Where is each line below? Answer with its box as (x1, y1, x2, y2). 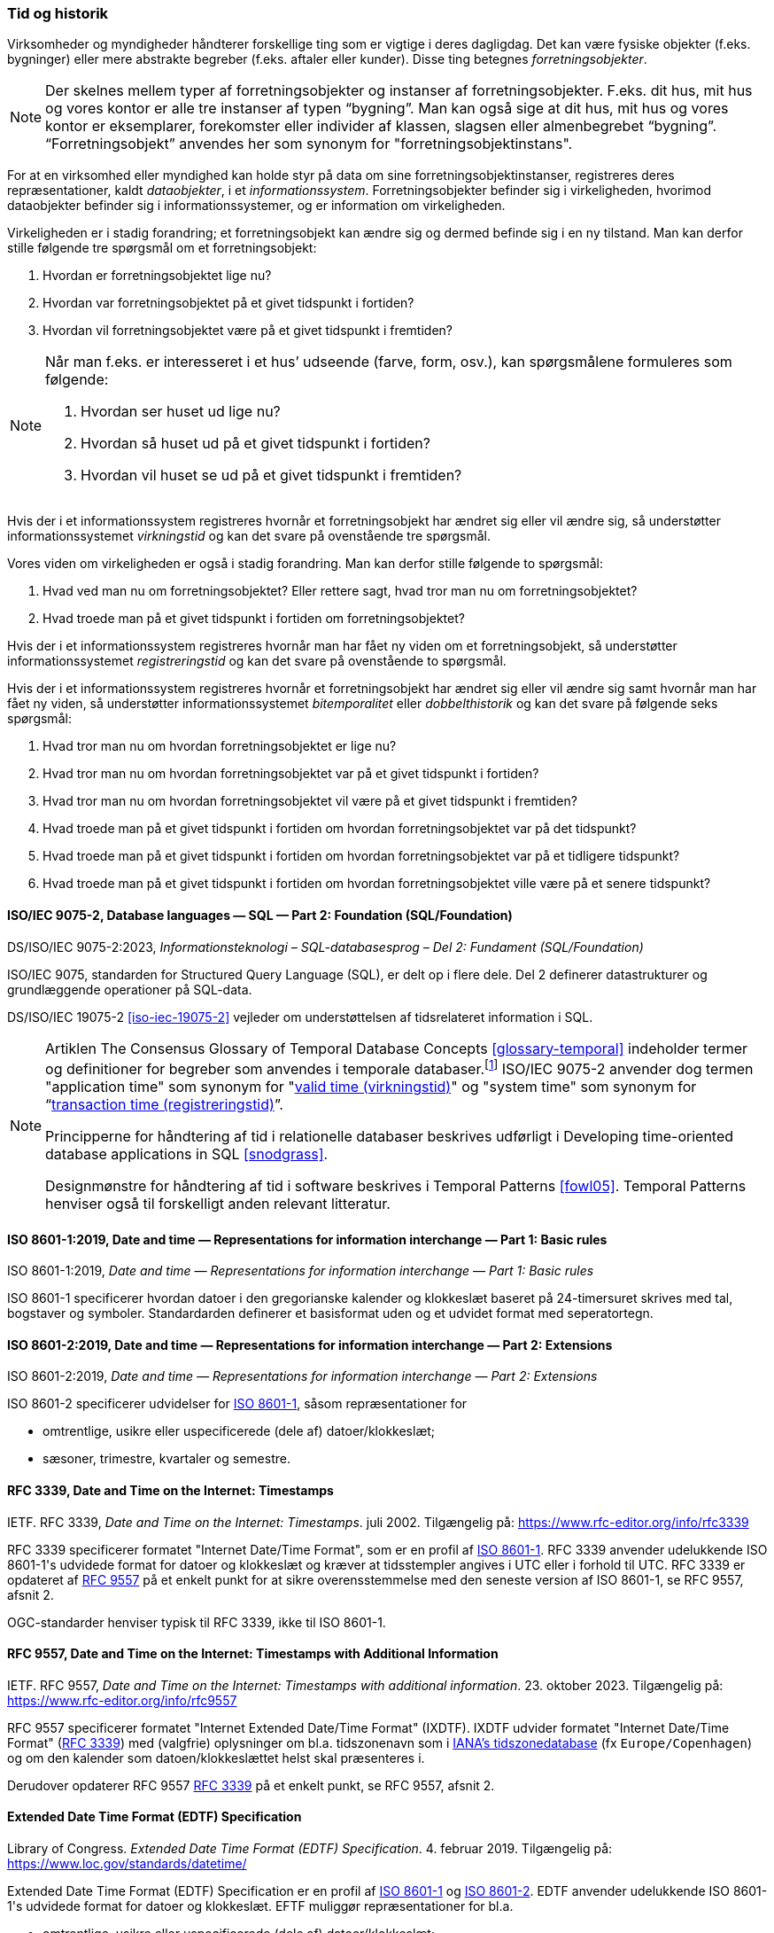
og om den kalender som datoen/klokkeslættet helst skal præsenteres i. (7, 1750, 425, 1765)
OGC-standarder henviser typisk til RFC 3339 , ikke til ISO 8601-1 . (7, 1614, 386, 1630)
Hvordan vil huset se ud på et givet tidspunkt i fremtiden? (81, 466, 462, 485)
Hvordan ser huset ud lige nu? (81, 402, 281, 421)
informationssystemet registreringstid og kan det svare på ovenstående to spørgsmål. (7, 653, 507, 669)
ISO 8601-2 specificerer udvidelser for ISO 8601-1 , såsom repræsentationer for (7, 1396, 468, 1412)
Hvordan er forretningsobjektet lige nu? (43, 268, 272, 284)
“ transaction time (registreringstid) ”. (45, 1095, 283, 1113)
